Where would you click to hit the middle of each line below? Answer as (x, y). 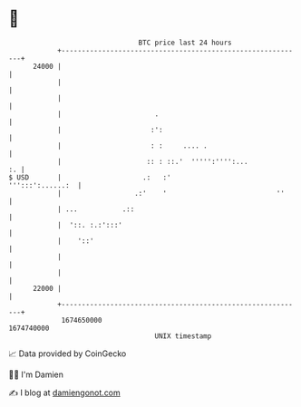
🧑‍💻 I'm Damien (36, 374)
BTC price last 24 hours (185, 43)
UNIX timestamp (183, 336)
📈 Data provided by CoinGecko (68, 354)
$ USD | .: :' (90, 177)
